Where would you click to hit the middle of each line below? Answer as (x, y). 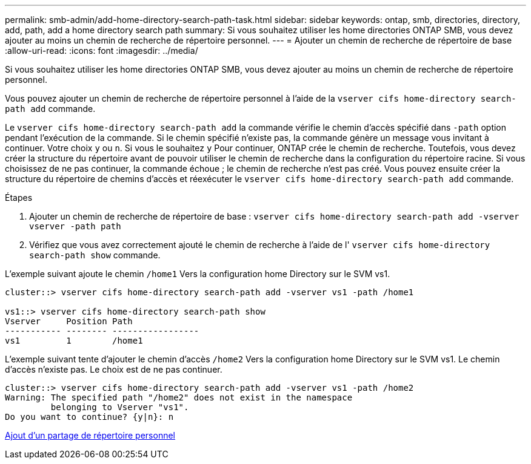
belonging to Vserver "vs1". (120, 407)
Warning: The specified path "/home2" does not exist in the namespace (179, 397)
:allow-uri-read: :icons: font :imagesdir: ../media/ (102, 51)
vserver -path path (75, 226)
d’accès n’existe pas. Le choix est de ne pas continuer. (114, 369)
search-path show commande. (95, 255)
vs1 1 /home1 (74, 341)
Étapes (19, 198)
